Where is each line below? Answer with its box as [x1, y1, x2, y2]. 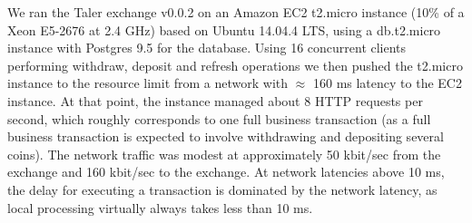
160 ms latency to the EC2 [312, 73, 462, 92]
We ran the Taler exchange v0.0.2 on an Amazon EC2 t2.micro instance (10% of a [7, 3, 465, 21]
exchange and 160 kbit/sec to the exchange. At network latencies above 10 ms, [7, 162, 445, 181]
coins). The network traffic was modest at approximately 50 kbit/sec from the [7, 144, 441, 163]
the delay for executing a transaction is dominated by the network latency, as [7, 179, 438, 199]
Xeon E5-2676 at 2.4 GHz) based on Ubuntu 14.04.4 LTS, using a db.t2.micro [7, 20, 441, 39]
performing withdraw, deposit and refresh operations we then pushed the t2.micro [7, 55, 463, 74]
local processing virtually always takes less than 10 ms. [7, 198, 313, 217]
